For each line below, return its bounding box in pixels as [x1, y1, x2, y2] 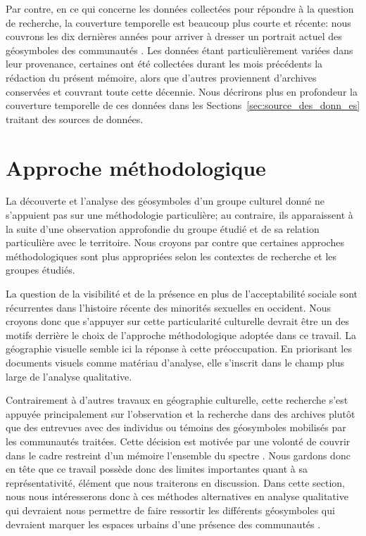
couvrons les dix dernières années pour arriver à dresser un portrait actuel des [6, 29, 342, 44]
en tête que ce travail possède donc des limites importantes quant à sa [6, 461, 308, 476]
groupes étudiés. [6, 262, 75, 277]
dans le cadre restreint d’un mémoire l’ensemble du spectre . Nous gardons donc [6, 447, 351, 462]
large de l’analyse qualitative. [6, 369, 132, 383]
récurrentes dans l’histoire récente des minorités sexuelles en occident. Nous [6, 300, 332, 314]
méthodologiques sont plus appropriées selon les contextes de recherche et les [6, 248, 337, 263]
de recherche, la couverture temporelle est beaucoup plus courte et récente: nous [6, 15, 351, 30]
